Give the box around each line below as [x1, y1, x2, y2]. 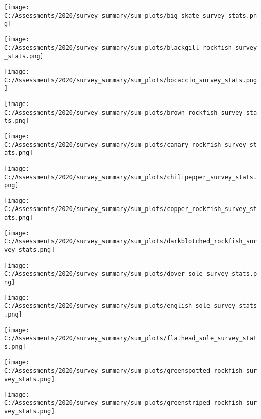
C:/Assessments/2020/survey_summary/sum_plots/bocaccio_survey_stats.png [4, 76, 257, 84]
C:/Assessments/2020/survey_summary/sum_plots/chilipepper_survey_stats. [4, 173, 257, 181]
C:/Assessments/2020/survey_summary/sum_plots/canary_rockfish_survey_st [4, 141, 257, 148]
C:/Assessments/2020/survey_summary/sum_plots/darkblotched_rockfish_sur [4, 238, 257, 245]
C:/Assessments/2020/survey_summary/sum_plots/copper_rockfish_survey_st [4, 205, 257, 213]
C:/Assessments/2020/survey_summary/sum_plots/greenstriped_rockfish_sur [4, 399, 257, 407]
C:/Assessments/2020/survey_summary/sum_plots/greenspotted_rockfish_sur [4, 367, 257, 375]
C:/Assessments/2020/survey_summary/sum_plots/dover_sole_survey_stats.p [4, 270, 257, 278]
